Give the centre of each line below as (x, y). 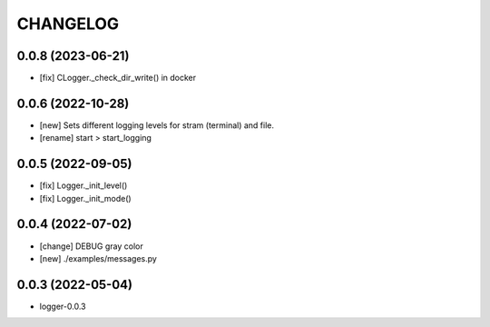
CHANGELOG (68, 24)
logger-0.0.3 (63, 306)
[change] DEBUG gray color (92, 246)
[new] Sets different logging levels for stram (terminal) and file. (157, 125)
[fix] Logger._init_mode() (85, 198)
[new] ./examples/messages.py (98, 258)
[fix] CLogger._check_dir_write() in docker (118, 78)
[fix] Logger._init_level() (83, 185)
